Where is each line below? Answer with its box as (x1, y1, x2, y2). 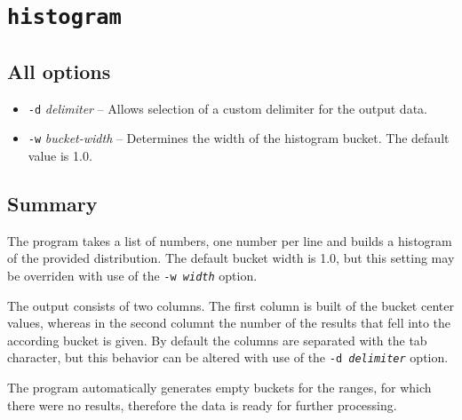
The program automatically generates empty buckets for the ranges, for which (7, 378, 432, 397)
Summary (7, 190, 98, 217)
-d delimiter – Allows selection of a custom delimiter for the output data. (28, 99, 427, 117)
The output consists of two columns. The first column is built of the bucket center (7, 296, 454, 314)
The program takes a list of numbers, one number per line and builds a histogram (7, 231, 452, 250)
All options (7, 57, 111, 84)
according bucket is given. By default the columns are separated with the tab (7, 330, 427, 349)
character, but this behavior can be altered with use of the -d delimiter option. (7, 348, 449, 367)
